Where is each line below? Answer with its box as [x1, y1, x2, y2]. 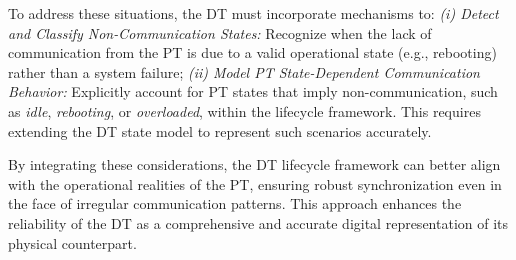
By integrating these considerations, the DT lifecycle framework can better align [8, 154, 501, 175]
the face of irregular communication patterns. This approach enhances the [8, 193, 462, 214]
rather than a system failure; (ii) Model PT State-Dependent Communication [8, 61, 480, 82]
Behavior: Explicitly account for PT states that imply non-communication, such [8, 81, 498, 102]
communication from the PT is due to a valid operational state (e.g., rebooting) [8, 42, 497, 63]
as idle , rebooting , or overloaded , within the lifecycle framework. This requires [8, 100, 481, 121]
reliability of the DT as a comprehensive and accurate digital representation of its [8, 212, 509, 233]
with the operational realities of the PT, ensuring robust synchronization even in [8, 173, 502, 194]
